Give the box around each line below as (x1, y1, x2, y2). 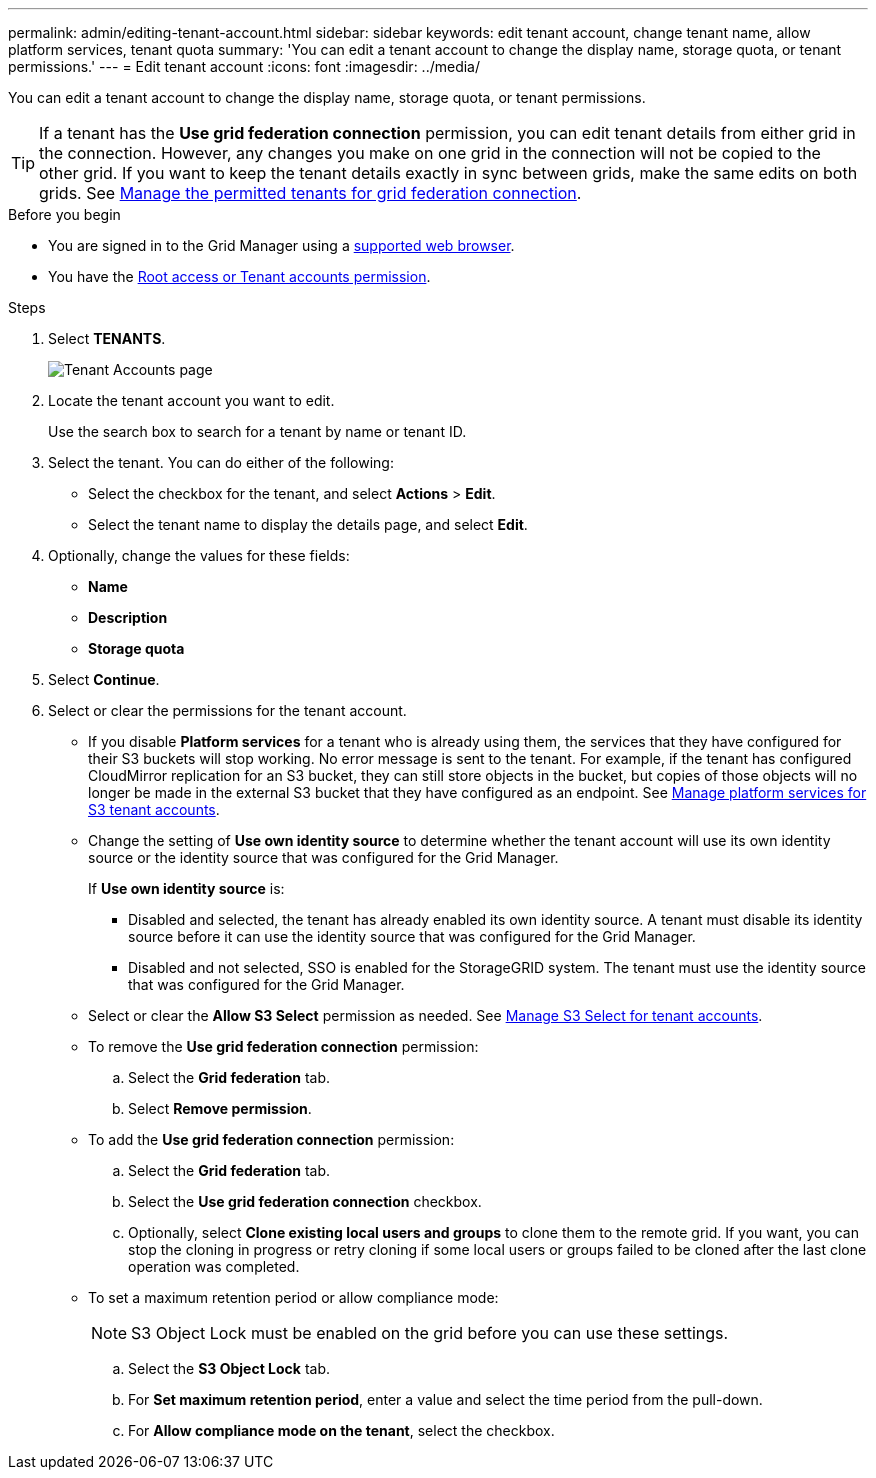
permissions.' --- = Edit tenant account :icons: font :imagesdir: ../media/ (8, 58, 481, 75)
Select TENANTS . (48, 330, 166, 347)
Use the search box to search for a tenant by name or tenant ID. (48, 423, 467, 440)
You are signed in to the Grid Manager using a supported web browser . (48, 237, 515, 254)
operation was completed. (128, 1258, 300, 1275)
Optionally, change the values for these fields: (48, 547, 350, 564)
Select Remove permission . (128, 1100, 312, 1117)
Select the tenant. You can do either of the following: (48, 454, 394, 471)
